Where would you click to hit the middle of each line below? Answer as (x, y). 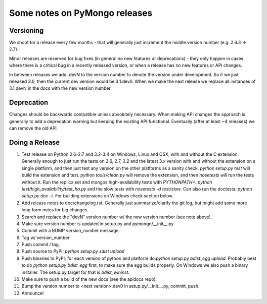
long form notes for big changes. (55, 210)
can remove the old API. (34, 128)
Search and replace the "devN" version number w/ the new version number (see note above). (117, 217)
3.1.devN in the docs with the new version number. (61, 88)
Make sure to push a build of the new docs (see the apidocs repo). (89, 279)
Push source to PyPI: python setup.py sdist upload (73, 251)
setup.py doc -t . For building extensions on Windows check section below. (97, 196)
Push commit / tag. (41, 244)
